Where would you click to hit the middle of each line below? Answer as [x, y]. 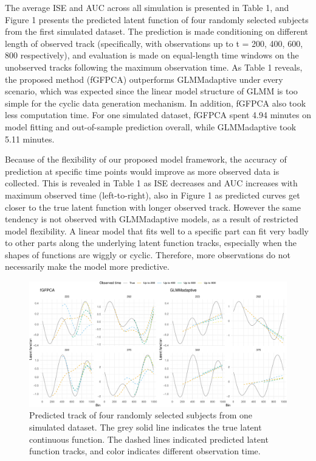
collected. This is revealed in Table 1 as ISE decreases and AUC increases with [151, 183]
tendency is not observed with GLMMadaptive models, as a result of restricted [152, 219]
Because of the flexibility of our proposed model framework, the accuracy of [146, 159]
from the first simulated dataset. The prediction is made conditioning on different [157, 31]
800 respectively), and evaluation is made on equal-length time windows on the [152, 55]
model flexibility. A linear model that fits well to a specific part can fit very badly [157, 230]
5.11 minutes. [30, 139]
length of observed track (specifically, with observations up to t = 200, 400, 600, [154, 43]
